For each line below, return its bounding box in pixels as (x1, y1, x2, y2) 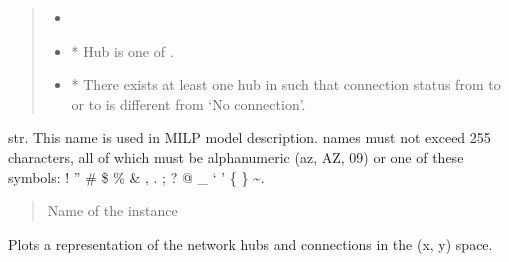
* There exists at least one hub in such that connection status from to (71, 74, 501, 95)
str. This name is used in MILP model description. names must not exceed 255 (8, 127, 491, 148)
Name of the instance (47, 200, 178, 221)
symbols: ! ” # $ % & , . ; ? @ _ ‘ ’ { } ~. (8, 166, 265, 187)
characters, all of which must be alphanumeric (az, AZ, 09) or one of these (8, 146, 464, 167)
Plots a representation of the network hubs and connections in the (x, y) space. (8, 233, 493, 254)
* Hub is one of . (71, 40, 174, 61)
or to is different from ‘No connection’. (71, 93, 306, 114)
